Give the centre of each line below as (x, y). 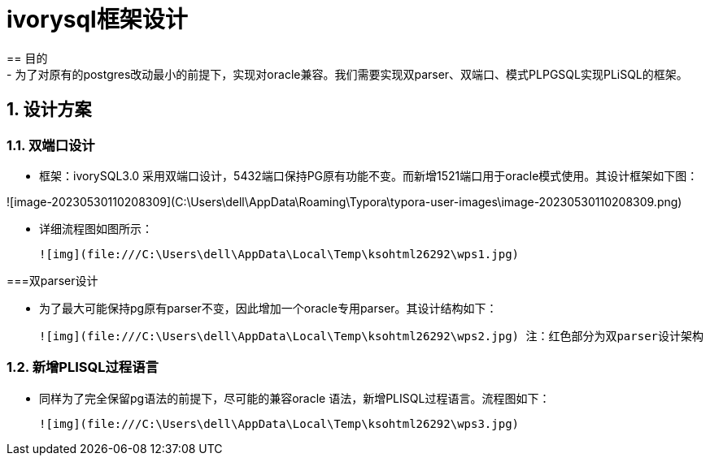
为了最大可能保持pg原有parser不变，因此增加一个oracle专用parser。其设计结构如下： (268, 308)
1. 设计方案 (49, 110)
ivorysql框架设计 (97, 19)
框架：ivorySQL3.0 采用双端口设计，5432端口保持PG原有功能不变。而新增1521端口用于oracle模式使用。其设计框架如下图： (369, 175)
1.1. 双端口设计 (51, 145)
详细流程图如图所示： (96, 228)
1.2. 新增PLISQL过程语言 (83, 367)
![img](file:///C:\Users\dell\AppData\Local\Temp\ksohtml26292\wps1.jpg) (279, 254)
